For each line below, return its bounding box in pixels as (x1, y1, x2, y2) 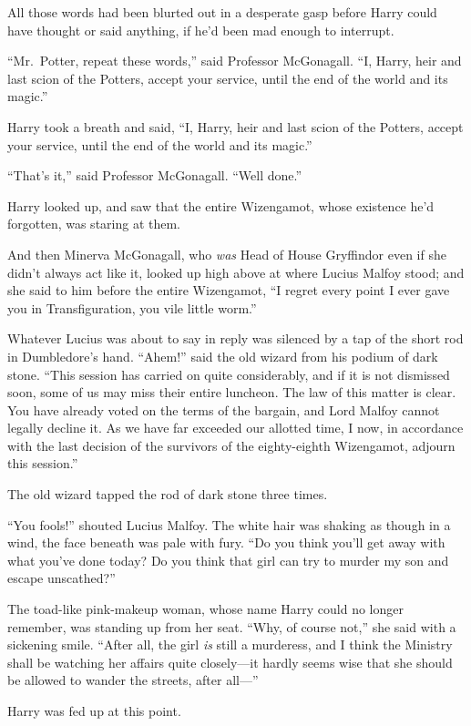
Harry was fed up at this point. (7, 701, 181, 720)
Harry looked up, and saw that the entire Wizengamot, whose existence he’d (7, 196, 435, 215)
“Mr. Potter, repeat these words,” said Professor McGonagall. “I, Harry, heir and (7, 51, 462, 70)
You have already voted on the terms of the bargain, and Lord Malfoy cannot (7, 400, 440, 419)
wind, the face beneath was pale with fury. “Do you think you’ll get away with (7, 533, 445, 552)
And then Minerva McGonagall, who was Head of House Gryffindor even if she (7, 244, 446, 263)
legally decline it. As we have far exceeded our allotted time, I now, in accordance (7, 418, 464, 437)
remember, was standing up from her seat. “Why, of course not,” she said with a (7, 617, 456, 636)
